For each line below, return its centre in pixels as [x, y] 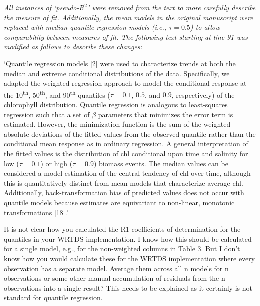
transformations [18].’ [36, 212]
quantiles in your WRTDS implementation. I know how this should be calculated [128, 239]
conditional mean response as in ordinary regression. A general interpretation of [126, 144]
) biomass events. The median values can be [161, 163]
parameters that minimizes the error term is [166, 114]
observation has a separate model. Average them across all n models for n [116, 268]
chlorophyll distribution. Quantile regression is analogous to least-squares [116, 104]
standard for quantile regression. [53, 298]
